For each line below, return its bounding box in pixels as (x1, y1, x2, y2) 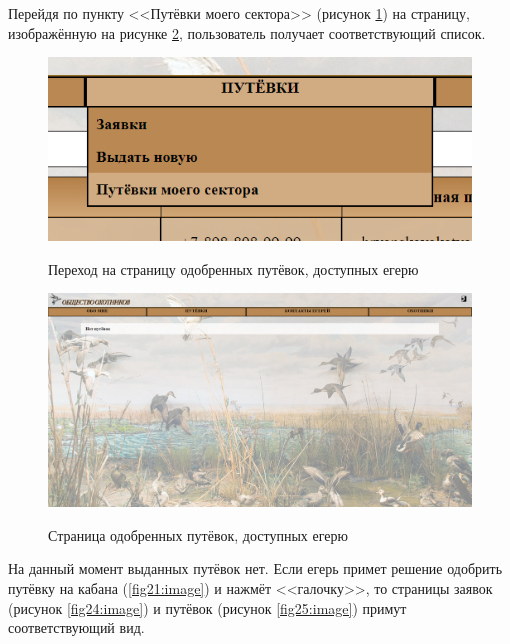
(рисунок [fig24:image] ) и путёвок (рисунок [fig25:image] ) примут (8, 597, 407, 618)
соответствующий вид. (8, 617, 145, 638)
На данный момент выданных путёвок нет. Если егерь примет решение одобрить (8, 558, 503, 579)
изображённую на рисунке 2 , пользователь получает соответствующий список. (8, 22, 486, 43)
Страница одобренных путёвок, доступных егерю (48, 524, 348, 545)
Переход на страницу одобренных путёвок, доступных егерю (48, 258, 419, 279)
